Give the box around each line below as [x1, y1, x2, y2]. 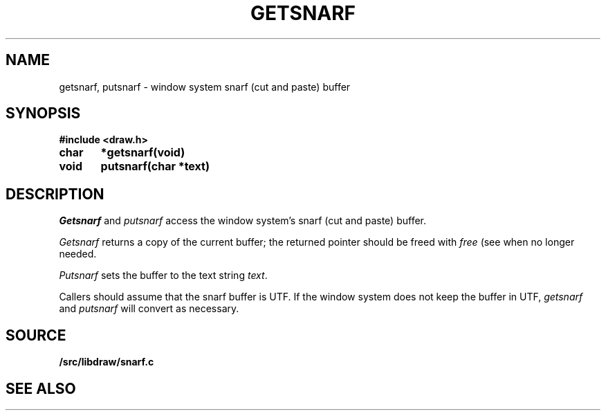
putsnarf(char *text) [100, 159, 210, 174]
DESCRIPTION [6, 185, 104, 203]
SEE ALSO [6, 379, 76, 397]
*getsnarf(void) [100, 145, 185, 160]
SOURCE [6, 326, 66, 344]
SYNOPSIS [6, 105, 81, 123]
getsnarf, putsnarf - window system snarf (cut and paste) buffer [59, 80, 351, 93]
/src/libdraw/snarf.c [59, 356, 154, 368]
